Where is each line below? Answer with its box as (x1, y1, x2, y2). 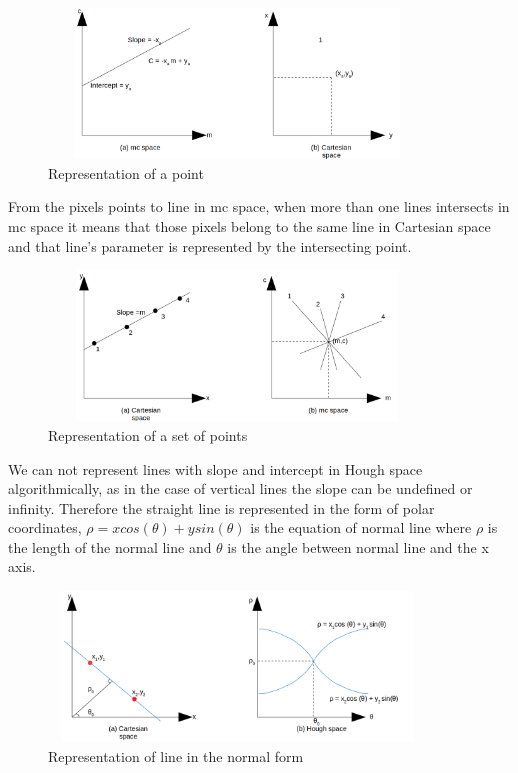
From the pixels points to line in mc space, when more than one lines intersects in (8, 196, 510, 217)
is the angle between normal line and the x (227, 536, 489, 557)
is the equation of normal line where (250, 517, 472, 538)
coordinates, (8, 517, 82, 538)
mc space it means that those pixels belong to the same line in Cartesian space (8, 215, 491, 236)
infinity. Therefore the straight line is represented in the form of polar (8, 497, 435, 518)
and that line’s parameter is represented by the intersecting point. (8, 235, 412, 256)
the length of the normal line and (8, 536, 212, 557)
